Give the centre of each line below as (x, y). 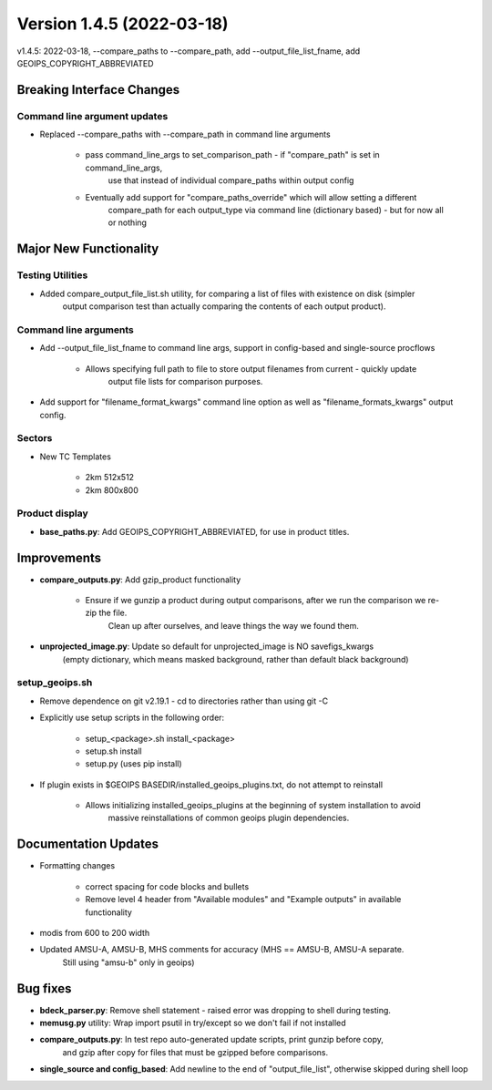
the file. (113, 613)
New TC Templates (75, 457)
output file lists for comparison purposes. (185, 381)
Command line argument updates (92, 116)
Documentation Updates (88, 844)
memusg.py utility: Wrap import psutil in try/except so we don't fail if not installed (193, 1023)
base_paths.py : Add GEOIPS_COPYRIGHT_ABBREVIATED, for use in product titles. (195, 531)
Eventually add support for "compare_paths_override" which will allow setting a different (251, 197)
